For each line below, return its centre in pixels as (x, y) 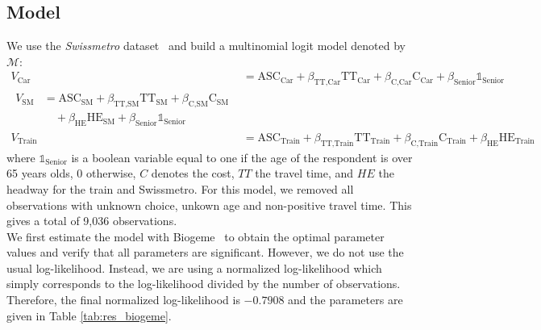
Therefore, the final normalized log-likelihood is (123, 300)
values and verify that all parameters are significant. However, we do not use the (205, 252)
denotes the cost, (193, 173)
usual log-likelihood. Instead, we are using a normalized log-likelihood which (194, 267)
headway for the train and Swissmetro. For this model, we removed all (180, 188)
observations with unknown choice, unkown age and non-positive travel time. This (209, 205)
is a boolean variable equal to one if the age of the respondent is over (242, 157)
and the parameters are (345, 300)
